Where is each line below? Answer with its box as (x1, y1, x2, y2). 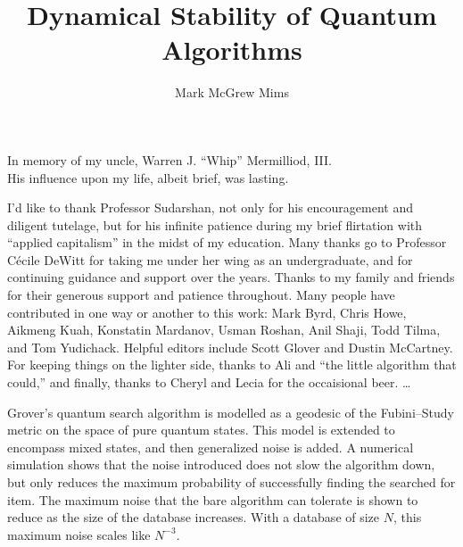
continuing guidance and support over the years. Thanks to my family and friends (7, 268, 455, 286)
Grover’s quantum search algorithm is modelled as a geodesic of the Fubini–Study (7, 402, 454, 421)
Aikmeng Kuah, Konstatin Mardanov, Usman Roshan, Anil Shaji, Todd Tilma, (7, 320, 441, 339)
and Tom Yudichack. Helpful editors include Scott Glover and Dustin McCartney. (7, 337, 453, 356)
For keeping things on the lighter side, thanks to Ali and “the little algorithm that (7, 355, 457, 374)
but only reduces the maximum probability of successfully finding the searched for (7, 473, 456, 491)
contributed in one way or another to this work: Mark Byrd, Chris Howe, (7, 303, 407, 321)
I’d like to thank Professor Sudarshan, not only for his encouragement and (7, 198, 413, 217)
